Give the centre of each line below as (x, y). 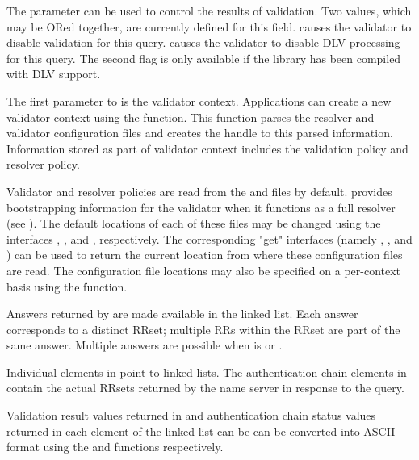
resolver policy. (43, 164)
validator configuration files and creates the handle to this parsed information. (200, 133)
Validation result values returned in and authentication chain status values (191, 415)
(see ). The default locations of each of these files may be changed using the (194, 223)
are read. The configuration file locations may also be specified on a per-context (204, 270)
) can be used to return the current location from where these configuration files (205, 255)
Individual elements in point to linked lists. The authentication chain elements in (207, 372)
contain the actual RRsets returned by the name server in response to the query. (205, 388)
